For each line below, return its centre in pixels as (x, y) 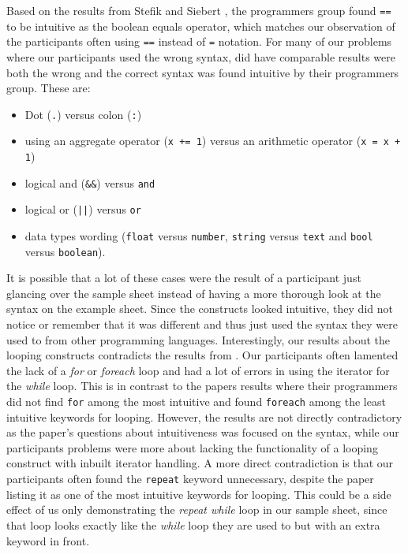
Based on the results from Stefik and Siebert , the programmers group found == (199, 10)
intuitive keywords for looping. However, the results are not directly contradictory (204, 416)
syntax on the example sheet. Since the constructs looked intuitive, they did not (200, 309)
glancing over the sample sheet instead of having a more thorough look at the (194, 293)
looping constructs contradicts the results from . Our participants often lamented (202, 355)
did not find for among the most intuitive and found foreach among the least (196, 402)
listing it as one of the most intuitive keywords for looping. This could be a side (199, 494)
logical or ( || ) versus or (83, 209)
